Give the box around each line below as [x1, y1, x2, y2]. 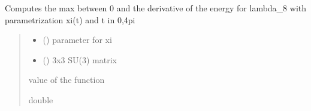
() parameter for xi [43, 33, 112, 46]
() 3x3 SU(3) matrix [43, 53, 117, 66]
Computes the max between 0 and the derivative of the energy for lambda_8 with [5, 2, 307, 14]
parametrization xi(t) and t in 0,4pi [5, 13, 135, 26]
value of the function [28, 73, 105, 86]
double [28, 93, 53, 106]
